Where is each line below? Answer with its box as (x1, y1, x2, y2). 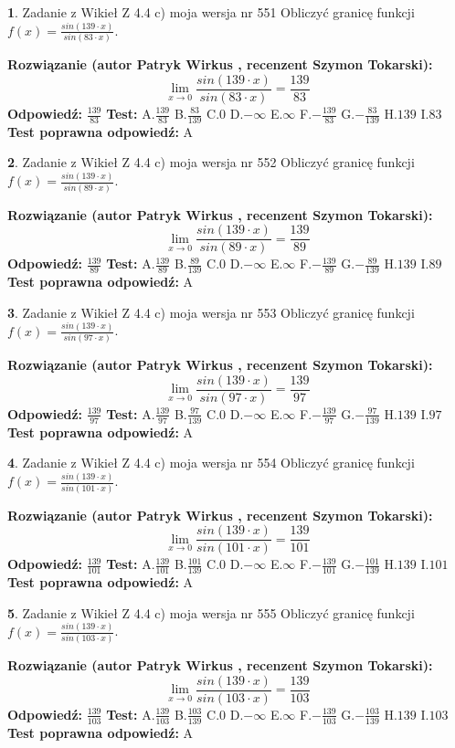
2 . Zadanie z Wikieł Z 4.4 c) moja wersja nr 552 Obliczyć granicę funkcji (7, 153, 415, 172)
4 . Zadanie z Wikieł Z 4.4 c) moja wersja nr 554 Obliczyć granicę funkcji (7, 453, 415, 472)
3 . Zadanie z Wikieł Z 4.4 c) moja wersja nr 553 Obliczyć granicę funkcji (7, 302, 415, 321)
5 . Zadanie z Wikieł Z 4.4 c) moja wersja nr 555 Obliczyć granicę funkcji (7, 603, 415, 622)
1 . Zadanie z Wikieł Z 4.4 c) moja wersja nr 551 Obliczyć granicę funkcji (7, 3, 415, 21)
